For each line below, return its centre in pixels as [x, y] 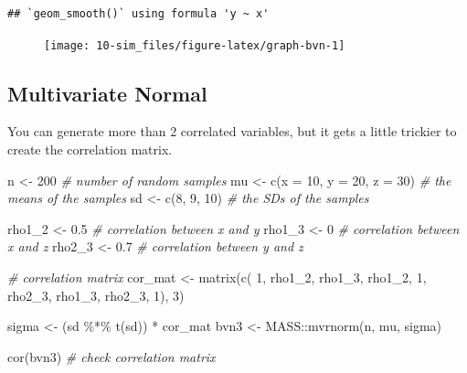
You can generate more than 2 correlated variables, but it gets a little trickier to [232, 131]
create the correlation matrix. [90, 149]
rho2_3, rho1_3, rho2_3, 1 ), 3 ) [96, 295]
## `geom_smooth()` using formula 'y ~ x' [138, 14]
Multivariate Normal [107, 93]
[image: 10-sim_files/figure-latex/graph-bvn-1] [195, 45]
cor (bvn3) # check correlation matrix [111, 356]
